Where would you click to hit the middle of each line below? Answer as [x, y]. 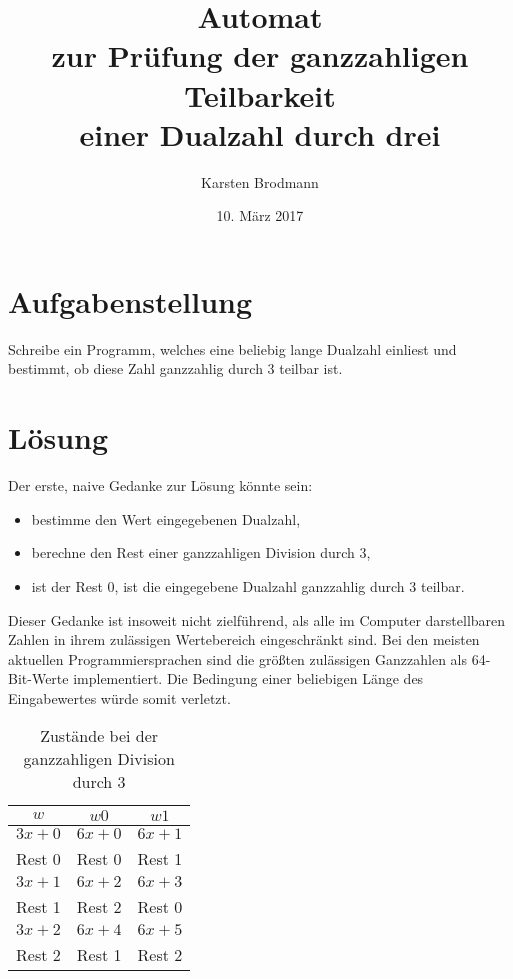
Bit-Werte [38, 678]
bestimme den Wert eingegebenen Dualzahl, [166, 518]
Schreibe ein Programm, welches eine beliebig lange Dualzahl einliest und [232, 348]
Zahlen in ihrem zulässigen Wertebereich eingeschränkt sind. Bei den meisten [244, 639]
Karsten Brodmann [260, 181]
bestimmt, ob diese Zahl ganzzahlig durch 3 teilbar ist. [175, 368]
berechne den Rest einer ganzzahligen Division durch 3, [201, 552]
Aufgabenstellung [130, 300]
